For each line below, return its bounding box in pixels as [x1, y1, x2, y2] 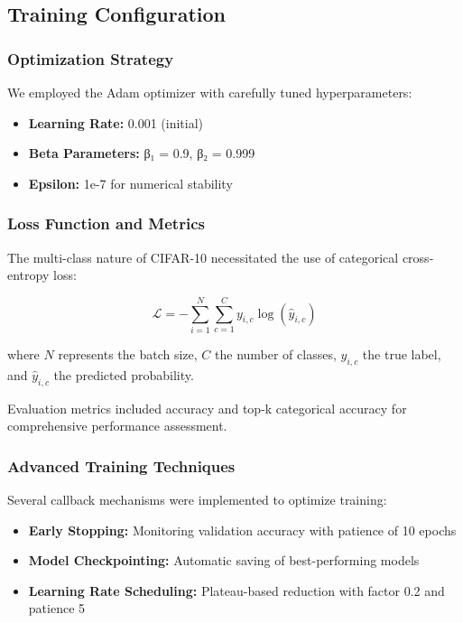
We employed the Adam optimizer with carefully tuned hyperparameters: [7, 83, 412, 101]
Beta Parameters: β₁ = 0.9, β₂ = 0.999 [28, 144, 255, 163]
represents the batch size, [58, 344, 198, 363]
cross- [402, 247, 434, 266]
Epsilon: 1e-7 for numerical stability [28, 173, 233, 192]
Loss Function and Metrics [7, 212, 205, 235]
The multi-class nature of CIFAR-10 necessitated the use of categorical [7, 247, 399, 266]
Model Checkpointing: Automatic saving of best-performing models [28, 551, 420, 570]
